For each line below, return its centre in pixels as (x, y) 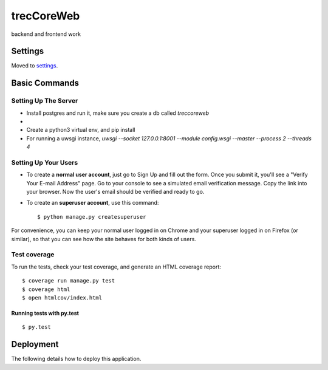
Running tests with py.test (45, 313)
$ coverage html (46, 289)
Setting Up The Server (45, 101)
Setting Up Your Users (45, 162)
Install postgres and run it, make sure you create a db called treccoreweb (118, 113)
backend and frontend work (46, 34)
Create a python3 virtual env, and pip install (81, 130)
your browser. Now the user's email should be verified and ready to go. (115, 192)
